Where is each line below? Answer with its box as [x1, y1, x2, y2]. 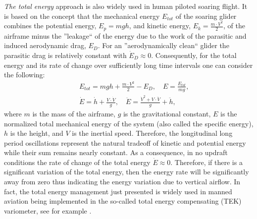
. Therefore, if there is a [170, 157, 243, 167]
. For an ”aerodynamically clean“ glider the [98, 40, 229, 51]
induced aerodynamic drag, [4, 40, 86, 51]
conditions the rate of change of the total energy [4, 157, 151, 167]
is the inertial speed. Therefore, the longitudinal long [72, 128, 233, 138]
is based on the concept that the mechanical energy [4, 10, 160, 21]
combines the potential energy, [4, 20, 97, 31]
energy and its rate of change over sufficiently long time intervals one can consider [4, 59, 253, 70]
